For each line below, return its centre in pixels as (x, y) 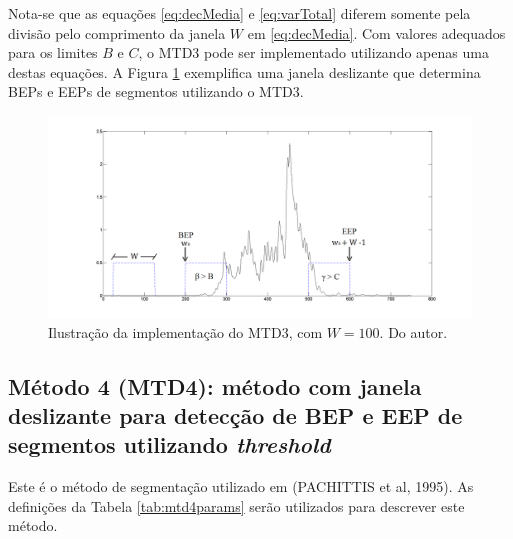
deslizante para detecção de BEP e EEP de (235, 415)
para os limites (53, 52)
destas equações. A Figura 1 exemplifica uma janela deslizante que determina (244, 71)
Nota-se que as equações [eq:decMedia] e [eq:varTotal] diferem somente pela (239, 13)
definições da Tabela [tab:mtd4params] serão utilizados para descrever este (236, 505)
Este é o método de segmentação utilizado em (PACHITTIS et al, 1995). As (241, 486)
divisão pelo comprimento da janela (117, 32)
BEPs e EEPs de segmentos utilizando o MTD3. (156, 91)
